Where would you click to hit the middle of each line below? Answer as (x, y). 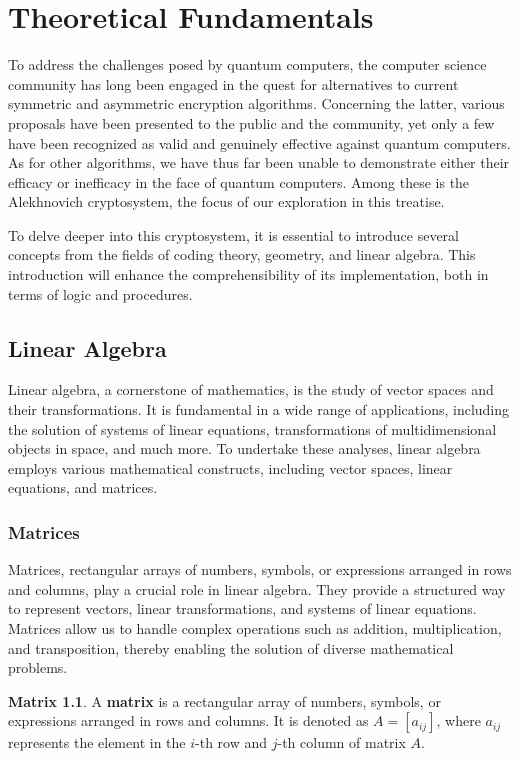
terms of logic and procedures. (100, 293)
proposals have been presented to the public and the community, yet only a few (251, 122)
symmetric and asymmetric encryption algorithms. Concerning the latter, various (256, 103)
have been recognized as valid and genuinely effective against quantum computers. (259, 142)
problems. (38, 667)
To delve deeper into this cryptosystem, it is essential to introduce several (233, 234)
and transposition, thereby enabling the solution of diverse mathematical (231, 647)
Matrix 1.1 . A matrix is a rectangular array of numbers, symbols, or (224, 700)
